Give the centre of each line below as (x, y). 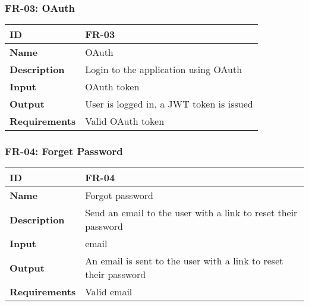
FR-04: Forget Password (64, 151)
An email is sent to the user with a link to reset (184, 261)
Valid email (109, 292)
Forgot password (119, 195)
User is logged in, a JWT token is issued (169, 104)
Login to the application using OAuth (164, 70)
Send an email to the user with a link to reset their (191, 213)
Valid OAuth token (125, 121)
